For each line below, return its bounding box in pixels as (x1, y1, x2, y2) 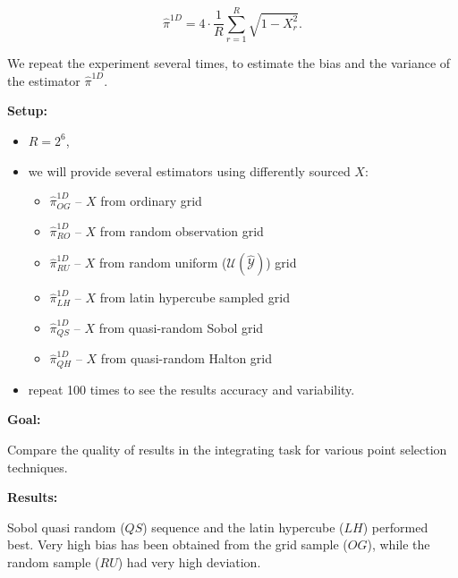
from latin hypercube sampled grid (99, 288, 290, 307)
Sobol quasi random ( (7, 517, 125, 536)
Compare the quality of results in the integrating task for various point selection (7, 439, 447, 458)
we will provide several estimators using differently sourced (28, 161, 351, 180)
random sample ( (7, 552, 100, 571)
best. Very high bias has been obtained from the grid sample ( (7, 535, 348, 554)
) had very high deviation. (117, 552, 261, 571)
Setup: (7, 101, 47, 120)
